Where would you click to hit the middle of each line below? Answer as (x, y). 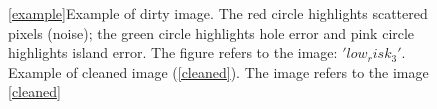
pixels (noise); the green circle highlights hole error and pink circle (211, 32)
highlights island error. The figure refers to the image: (173, 52)
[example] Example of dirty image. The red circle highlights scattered (218, 13)
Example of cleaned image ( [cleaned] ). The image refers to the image (218, 71)
